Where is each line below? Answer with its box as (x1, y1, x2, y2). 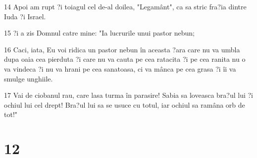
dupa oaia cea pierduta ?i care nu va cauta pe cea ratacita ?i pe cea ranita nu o (4, 54, 246, 64)
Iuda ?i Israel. (4, 11, 46, 21)
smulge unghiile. (4, 73, 53, 83)
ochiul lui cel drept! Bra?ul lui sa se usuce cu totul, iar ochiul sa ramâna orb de (4, 99, 245, 110)
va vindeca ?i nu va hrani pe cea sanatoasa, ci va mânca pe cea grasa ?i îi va (4, 63, 236, 74)
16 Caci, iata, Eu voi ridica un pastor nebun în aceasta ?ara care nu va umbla (4, 44, 240, 54)
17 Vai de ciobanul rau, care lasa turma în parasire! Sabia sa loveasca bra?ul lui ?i (4, 90, 253, 100)
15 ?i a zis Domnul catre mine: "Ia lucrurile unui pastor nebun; (4, 28, 195, 38)
